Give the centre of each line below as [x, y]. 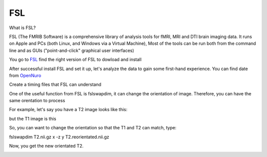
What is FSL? [22, 28]
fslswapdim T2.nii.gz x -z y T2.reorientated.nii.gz [59, 137]
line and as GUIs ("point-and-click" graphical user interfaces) [72, 50]
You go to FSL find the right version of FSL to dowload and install [75, 60]
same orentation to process [37, 101]
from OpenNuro [25, 75]
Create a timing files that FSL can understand [55, 84]
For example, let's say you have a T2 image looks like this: [68, 110]
